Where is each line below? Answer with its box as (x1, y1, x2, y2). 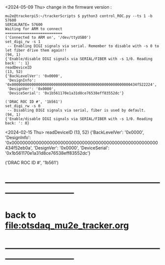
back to (5, 210, 36, 221)
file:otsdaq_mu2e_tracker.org (5, 220, 129, 231)
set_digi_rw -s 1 (5, 39, 41, 44)
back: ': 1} (5, 61, 29, 66)
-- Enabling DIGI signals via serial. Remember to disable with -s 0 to (7, 44, 160, 48)
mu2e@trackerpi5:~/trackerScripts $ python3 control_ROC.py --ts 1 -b (5, 14, 153, 19)
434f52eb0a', (5, 145, 33, 151)
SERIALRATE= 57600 (5, 22, 43, 27)
